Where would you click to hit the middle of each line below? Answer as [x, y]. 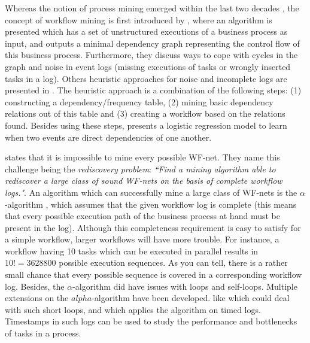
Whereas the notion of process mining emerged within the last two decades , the [152, 8]
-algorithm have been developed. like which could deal [191, 298]
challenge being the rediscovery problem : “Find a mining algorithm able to [140, 169]
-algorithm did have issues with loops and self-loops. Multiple [185, 286]
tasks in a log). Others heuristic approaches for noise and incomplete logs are [146, 78]
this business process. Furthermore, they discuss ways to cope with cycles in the [151, 55]
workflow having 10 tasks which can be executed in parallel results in [132, 251]
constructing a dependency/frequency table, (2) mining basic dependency [139, 101]
